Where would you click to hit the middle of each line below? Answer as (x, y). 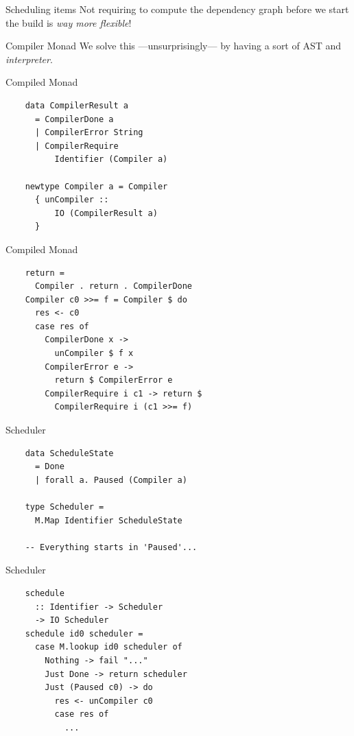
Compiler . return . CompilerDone (114, 286)
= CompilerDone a (74, 119)
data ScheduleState (69, 453)
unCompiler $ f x (94, 354)
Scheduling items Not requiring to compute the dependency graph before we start (177, 9)
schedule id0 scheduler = (84, 633)
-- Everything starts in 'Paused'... (111, 547)
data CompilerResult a (76, 105)
